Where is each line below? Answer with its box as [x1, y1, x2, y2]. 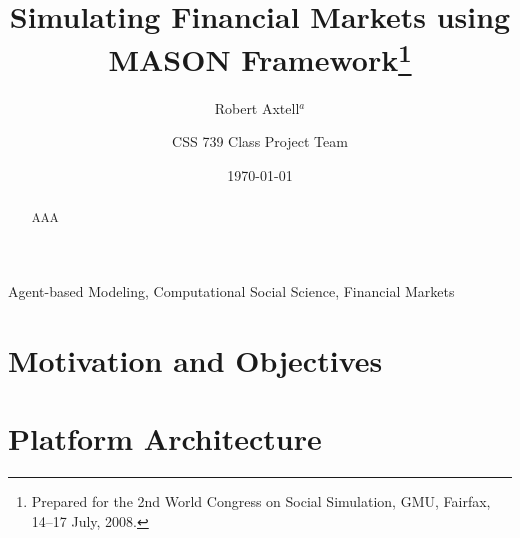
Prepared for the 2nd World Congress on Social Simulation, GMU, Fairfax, [31, 490, 491, 511]
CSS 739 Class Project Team [172, 131, 348, 152]
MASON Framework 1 [108, 35, 412, 80]
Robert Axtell [214, 97, 300, 118]
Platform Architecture [8, 418, 322, 459]
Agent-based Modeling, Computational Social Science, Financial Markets [8, 280, 455, 301]
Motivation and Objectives [8, 339, 383, 380]
